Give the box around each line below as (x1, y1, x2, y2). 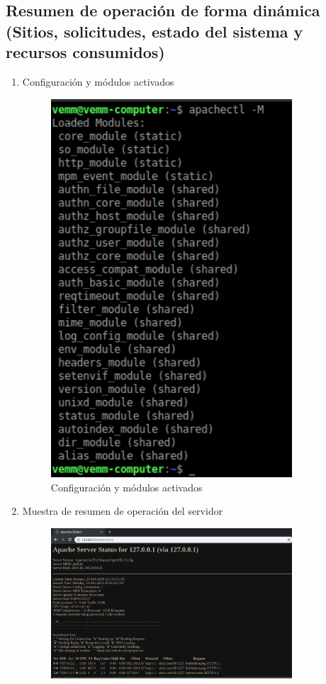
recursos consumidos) (6, 41, 165, 63)
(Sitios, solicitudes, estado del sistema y (6, 20, 303, 42)
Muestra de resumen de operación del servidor (22, 503, 223, 518)
